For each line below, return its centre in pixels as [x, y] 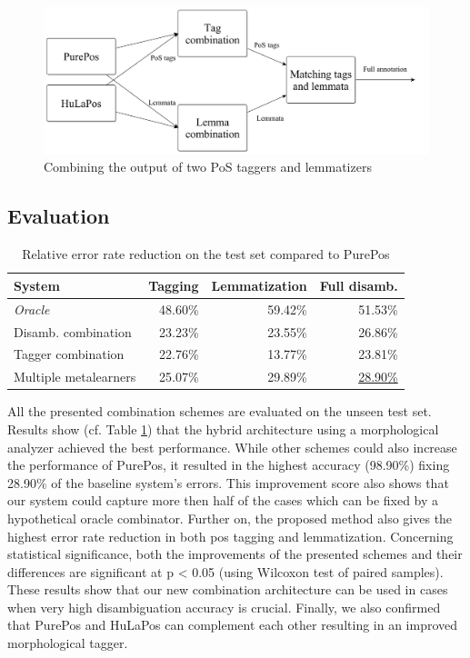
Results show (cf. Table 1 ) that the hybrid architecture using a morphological [223, 429]
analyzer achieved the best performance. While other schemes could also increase [232, 447]
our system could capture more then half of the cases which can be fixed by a [223, 500]
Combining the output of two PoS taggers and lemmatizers [208, 167]
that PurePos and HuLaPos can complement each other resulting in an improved [233, 625]
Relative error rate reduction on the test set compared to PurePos [206, 254]
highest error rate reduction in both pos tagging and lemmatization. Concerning [230, 536]
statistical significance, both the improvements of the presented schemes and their [235, 554]
